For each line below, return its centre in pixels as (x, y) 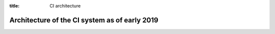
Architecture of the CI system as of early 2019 (84, 20)
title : (15, 6)
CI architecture (65, 6)
